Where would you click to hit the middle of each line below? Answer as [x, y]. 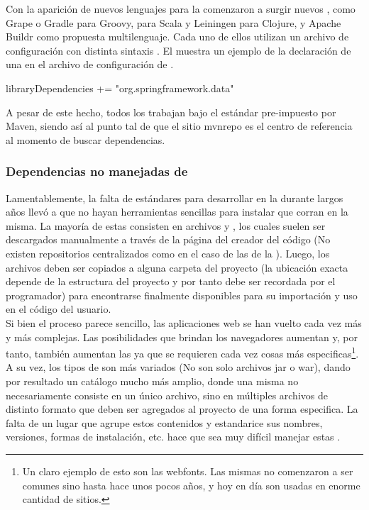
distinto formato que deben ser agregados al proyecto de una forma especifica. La [182, 409]
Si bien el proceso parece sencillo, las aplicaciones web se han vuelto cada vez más [184, 322]
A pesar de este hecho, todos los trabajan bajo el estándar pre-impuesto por [171, 112]
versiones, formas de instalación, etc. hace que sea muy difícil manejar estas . [173, 437]
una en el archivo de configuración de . [90, 64]
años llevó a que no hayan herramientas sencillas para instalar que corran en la [177, 212]
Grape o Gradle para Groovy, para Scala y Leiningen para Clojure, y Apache [174, 22]
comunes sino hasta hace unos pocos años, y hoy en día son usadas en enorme [191, 485]
